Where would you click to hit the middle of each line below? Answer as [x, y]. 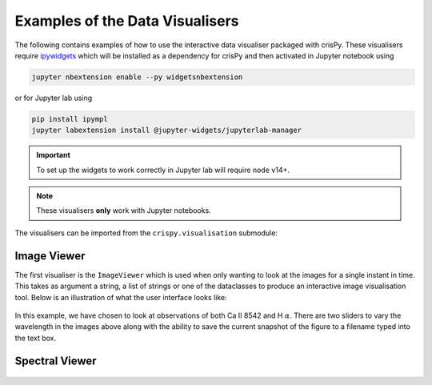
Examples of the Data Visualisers [127, 21]
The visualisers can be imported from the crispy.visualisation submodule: [146, 233]
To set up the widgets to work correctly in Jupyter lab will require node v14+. [163, 170]
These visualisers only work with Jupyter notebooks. [124, 211]
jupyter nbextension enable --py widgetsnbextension [137, 77]
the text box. [36, 338]
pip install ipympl [70, 119]
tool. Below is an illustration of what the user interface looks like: [121, 297]
